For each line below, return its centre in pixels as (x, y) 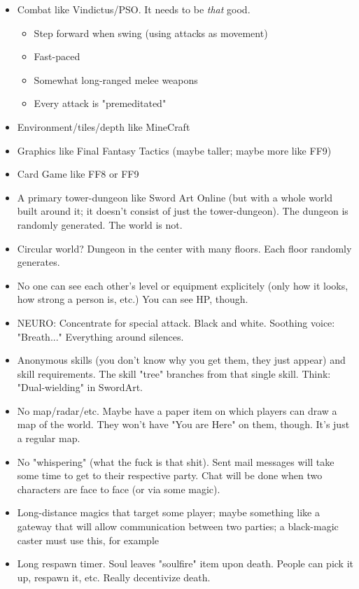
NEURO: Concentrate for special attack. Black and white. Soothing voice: (176, 322)
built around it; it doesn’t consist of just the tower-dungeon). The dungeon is (183, 211)
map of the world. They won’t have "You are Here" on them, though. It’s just (183, 424)
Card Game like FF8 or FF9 (78, 174)
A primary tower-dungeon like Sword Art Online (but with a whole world (175, 197)
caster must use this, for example (88, 540)
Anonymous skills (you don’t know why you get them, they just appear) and (181, 360)
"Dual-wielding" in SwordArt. (80, 387)
